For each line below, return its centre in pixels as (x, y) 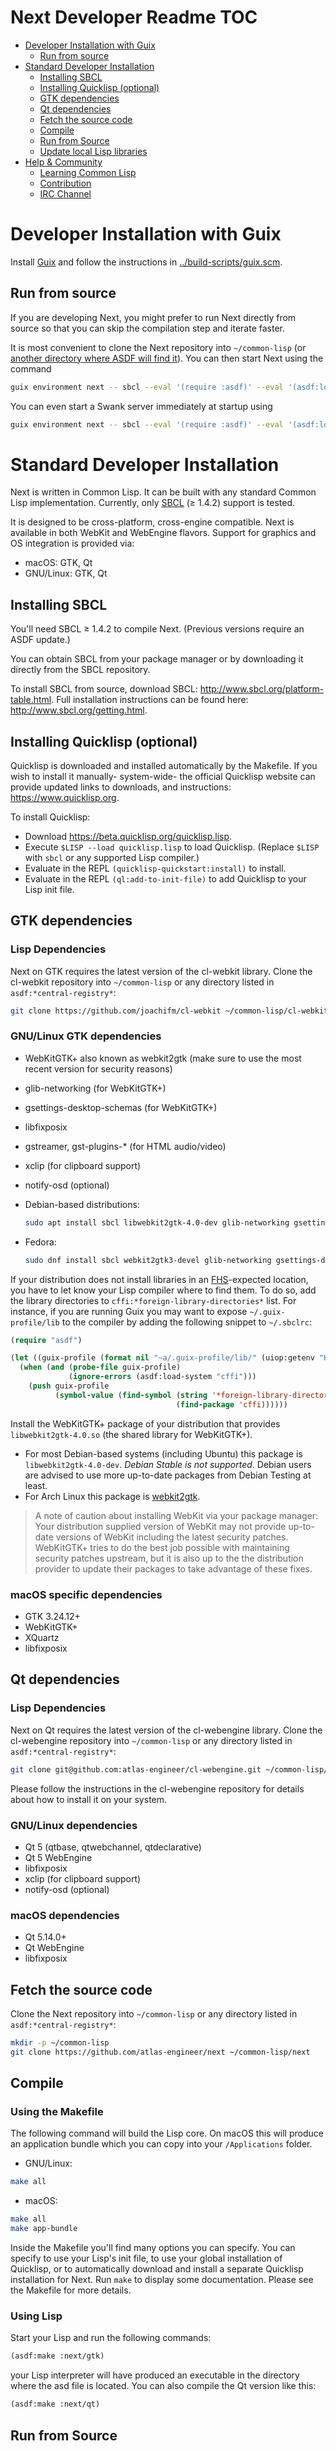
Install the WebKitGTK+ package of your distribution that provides (145, 1423)
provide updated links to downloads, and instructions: (121, 787)
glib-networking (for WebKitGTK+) (95, 1088)
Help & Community (63, 162)
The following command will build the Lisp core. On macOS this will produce (167, 2133)
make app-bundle (44, 2229)
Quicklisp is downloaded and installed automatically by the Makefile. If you (164, 765)
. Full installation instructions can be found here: (150, 700)
